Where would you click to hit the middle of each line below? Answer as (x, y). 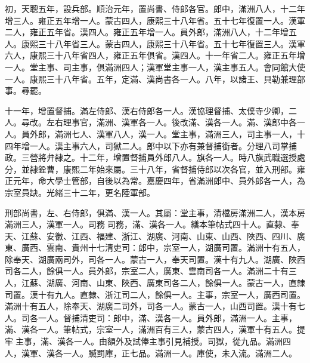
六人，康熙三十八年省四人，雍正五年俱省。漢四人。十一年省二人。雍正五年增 (155, 55)
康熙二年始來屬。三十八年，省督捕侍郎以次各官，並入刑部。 (180, 169)
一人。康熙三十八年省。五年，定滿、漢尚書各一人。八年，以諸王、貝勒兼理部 (155, 79)
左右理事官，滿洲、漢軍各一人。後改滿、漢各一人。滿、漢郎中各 (171, 122)
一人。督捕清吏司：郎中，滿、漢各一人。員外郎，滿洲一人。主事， (167, 317)
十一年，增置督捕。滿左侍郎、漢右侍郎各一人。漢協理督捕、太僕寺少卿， (147, 110)
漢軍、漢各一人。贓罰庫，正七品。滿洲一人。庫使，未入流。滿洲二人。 (159, 353)
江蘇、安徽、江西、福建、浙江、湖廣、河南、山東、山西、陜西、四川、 (159, 236)
